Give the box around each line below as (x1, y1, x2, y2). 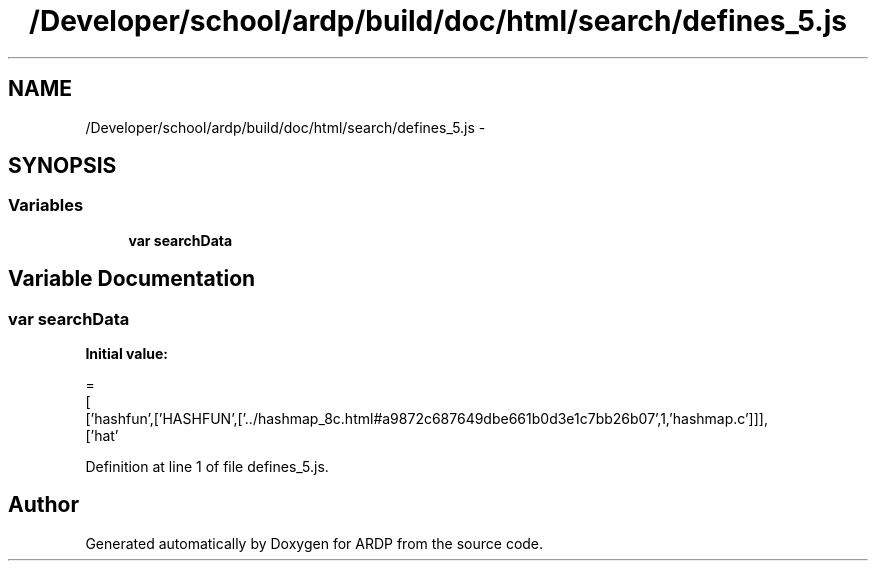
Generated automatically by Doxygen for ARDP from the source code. (85, 534, 544, 552)
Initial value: (85, 345, 168, 363)
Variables (8, 195, 84, 216)
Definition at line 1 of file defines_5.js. (85, 458, 329, 476)
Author (8, 492, 79, 518)
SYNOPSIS (8, 153, 117, 179)
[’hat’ (85, 427, 119, 445)
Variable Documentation (8, 266, 256, 292)
